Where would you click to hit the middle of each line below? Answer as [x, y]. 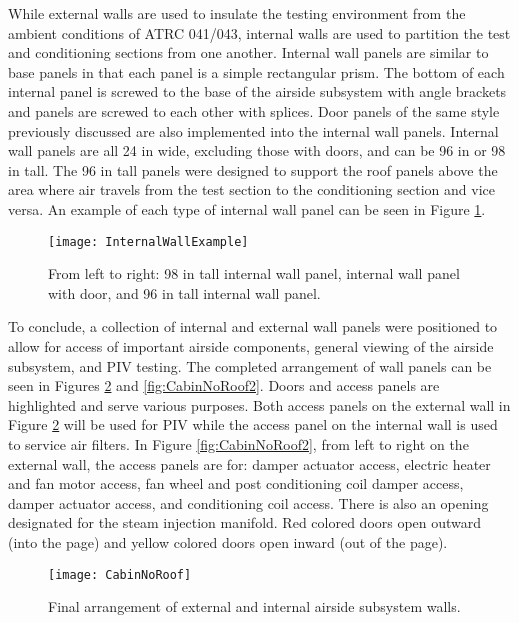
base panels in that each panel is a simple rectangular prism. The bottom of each [256, 71]
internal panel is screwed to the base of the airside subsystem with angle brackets [257, 91]
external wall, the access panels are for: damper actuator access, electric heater [249, 463]
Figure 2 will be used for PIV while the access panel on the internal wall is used [253, 424]
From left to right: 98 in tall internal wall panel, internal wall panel [254, 273]
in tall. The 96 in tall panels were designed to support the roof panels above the [253, 169]
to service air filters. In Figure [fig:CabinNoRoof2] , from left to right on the [238, 443]
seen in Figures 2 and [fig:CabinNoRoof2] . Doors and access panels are [224, 385]
